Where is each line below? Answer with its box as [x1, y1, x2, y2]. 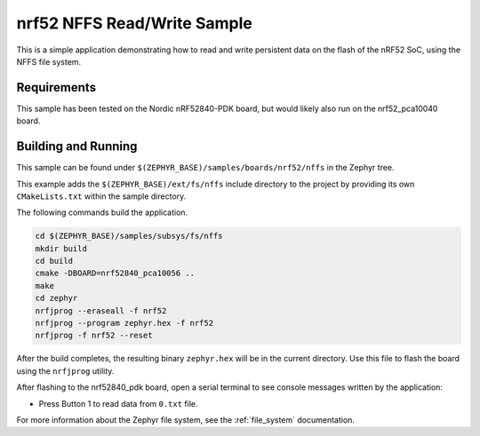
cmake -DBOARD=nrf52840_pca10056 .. [35, 268, 196, 279]
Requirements [16, 80, 97, 95]
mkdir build [35, 243, 88, 253]
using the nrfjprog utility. [16, 365, 115, 377]
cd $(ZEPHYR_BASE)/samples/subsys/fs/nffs [35, 231, 223, 242]
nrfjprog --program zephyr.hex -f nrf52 [35, 318, 213, 329]
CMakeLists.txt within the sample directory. [16, 191, 187, 202]
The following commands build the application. [16, 207, 188, 218]
